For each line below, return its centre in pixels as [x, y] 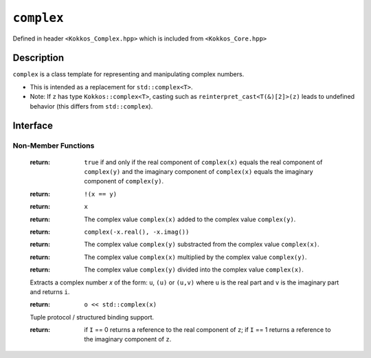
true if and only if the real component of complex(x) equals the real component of [203, 162]
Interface [33, 126]
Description [38, 58]
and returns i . [50, 291]
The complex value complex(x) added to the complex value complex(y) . [190, 219]
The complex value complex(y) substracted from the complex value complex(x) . [202, 245]
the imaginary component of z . [128, 339]
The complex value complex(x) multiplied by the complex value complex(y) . [195, 257]
